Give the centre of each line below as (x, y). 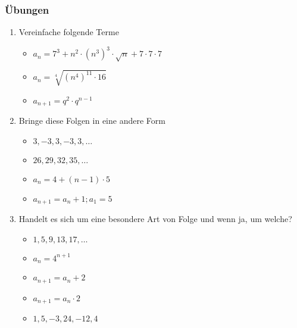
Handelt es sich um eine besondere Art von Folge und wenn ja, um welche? (155, 219)
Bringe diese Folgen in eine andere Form (92, 121)
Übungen (27, 9)
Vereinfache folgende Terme (69, 32)
